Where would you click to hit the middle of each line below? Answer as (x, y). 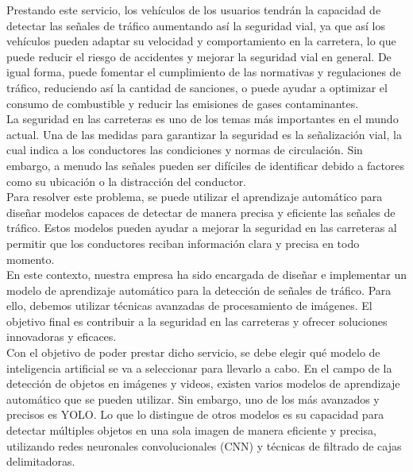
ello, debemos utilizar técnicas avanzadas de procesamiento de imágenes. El (189, 306)
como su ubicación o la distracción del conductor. (127, 181)
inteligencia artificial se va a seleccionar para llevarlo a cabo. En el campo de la (199, 368)
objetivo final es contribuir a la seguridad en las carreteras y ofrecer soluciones (197, 321)
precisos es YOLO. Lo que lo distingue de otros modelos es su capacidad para (195, 414)
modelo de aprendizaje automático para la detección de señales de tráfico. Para (199, 290)
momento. (31, 259)
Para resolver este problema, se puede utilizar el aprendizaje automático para (195, 197)
